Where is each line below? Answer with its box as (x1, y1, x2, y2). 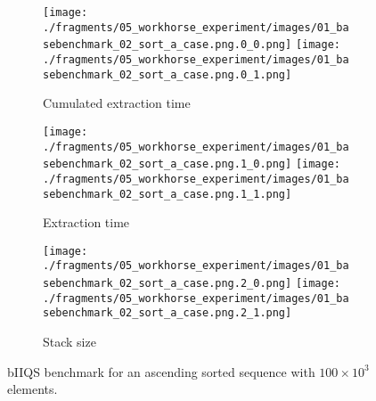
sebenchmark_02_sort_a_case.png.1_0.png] (43, 158, 292, 171)
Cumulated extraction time (43, 94, 191, 112)
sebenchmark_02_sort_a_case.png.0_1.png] (43, 68, 292, 81)
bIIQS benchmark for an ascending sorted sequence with (7, 362, 315, 381)
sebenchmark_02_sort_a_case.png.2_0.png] (43, 277, 292, 291)
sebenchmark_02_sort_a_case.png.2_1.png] (43, 307, 292, 320)
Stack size (43, 332, 96, 351)
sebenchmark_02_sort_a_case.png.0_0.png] (43, 38, 292, 52)
